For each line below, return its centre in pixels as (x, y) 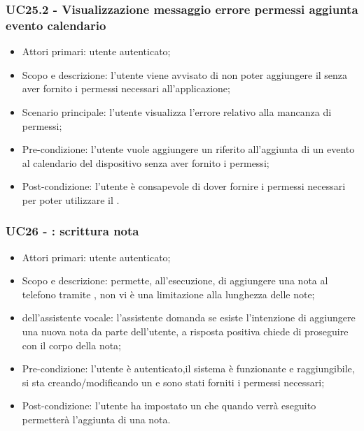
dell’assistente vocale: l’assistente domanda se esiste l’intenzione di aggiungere (189, 317)
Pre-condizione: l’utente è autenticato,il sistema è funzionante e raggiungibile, (188, 368)
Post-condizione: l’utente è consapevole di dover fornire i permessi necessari (184, 186)
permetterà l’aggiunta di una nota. (96, 419)
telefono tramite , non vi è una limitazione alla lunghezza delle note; (168, 294)
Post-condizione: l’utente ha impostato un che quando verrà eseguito (169, 406)
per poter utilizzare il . (71, 199)
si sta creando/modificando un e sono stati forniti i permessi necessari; (173, 382)
